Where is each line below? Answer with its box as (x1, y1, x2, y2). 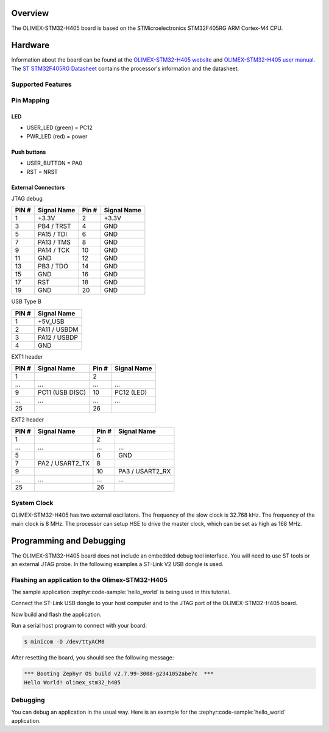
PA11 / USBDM (37, 325, 79, 334)
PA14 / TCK (37, 246, 70, 254)
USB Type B (11, 298, 42, 305)
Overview (11, 8, 49, 18)
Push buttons (11, 148, 46, 156)
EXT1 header (11, 353, 43, 360)
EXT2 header (11, 416, 44, 423)
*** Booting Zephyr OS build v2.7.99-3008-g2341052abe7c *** (24, 670, 214, 677)
